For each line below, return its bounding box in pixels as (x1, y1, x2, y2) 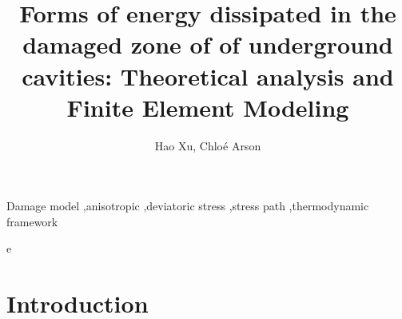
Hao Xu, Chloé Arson (154, 137, 261, 154)
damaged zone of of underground (22, 28, 393, 61)
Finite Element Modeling (66, 90, 349, 123)
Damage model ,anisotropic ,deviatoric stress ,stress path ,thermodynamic (6, 197, 369, 214)
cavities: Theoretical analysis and (22, 59, 394, 92)
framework (6, 213, 58, 229)
